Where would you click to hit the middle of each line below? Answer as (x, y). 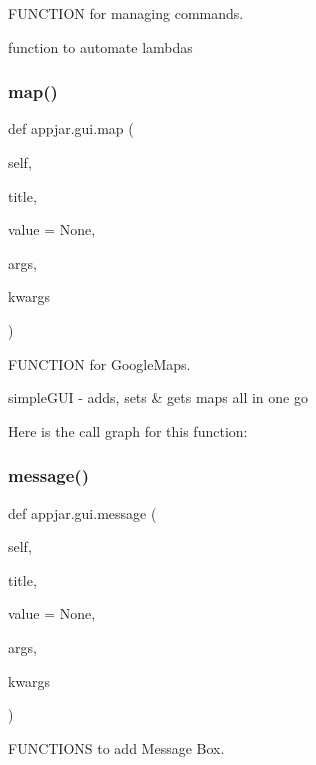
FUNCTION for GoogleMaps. (99, 363)
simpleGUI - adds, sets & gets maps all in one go (158, 397)
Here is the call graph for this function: (128, 430)
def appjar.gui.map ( (71, 128)
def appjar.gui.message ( (82, 512)
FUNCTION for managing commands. (126, 13)
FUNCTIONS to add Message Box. (116, 747)
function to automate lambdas (100, 46)
